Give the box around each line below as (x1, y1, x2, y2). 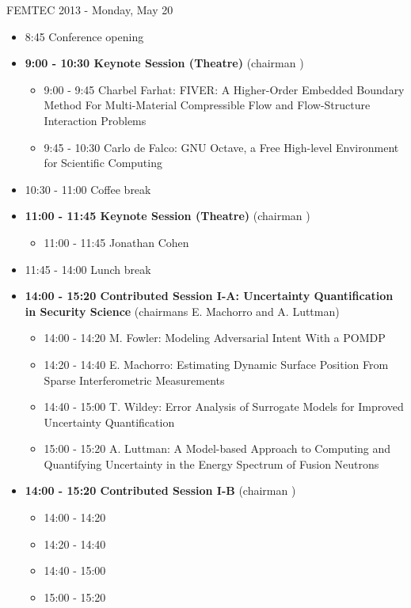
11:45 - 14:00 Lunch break (25, 260, 151, 277)
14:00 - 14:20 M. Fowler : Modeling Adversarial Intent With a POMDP (44, 329, 386, 346)
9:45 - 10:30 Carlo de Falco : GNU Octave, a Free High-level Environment (44, 139, 399, 155)
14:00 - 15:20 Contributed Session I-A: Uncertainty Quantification (25, 287, 394, 304)
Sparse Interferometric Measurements (44, 371, 225, 388)
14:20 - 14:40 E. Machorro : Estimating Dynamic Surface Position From (44, 355, 389, 372)
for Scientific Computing (44, 154, 162, 171)
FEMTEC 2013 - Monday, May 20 (6, 2, 173, 17)
